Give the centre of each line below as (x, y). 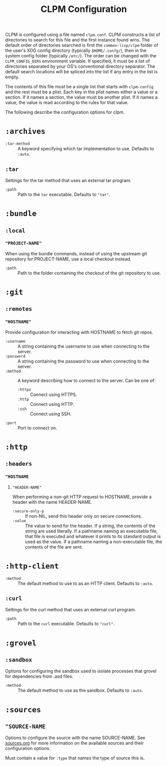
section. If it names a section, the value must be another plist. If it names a (82, 97)
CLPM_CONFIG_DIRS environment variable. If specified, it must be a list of (78, 61)
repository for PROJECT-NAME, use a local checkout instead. (68, 259)
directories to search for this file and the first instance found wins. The (78, 40)
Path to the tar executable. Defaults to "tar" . (64, 194)
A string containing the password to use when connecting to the (83, 361)
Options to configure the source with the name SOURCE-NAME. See (75, 738)
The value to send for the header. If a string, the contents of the (90, 526)
